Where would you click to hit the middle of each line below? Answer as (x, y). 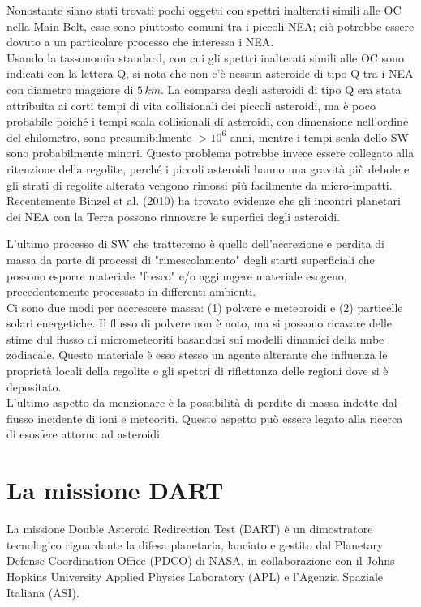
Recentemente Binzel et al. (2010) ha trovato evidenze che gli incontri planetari (204, 201)
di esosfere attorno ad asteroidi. (85, 434)
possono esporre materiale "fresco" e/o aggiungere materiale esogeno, (177, 275)
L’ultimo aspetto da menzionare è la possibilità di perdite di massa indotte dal (202, 402)
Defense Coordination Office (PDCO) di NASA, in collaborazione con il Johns (201, 560)
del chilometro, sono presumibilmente (99, 137)
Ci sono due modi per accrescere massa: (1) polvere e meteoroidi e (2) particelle (205, 307)
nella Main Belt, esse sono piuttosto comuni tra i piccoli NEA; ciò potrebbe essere (210, 26)
